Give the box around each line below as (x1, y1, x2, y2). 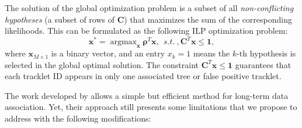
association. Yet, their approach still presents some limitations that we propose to (5, 101, 297, 113)
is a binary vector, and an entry (51, 47, 165, 59)
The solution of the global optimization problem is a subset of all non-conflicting (5, 2, 294, 13)
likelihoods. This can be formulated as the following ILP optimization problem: (5, 24, 288, 37)
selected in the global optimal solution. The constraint (5, 58, 199, 70)
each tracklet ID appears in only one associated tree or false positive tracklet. (5, 70, 282, 82)
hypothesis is (249, 47, 296, 59)
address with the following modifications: (5, 112, 151, 125)
